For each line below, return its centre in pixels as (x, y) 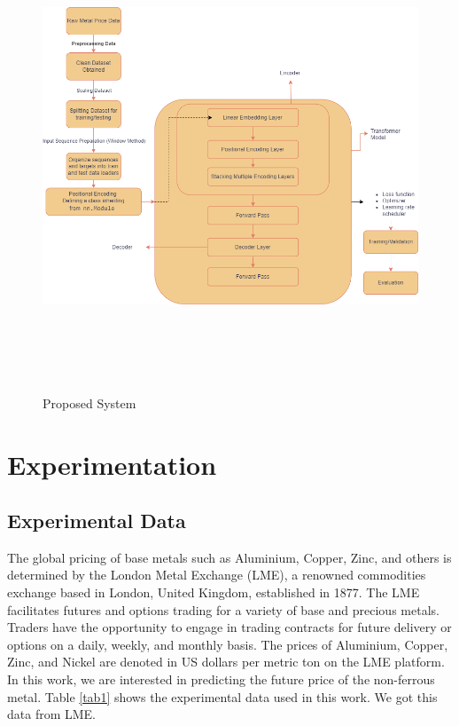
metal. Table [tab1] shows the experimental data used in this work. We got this (222, 696)
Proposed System (89, 402)
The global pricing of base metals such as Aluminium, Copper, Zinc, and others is (229, 557)
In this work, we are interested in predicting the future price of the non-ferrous (221, 679)
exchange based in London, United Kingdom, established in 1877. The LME (214, 592)
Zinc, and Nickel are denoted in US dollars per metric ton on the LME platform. (226, 662)
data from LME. (52, 714)
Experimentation (112, 464)
